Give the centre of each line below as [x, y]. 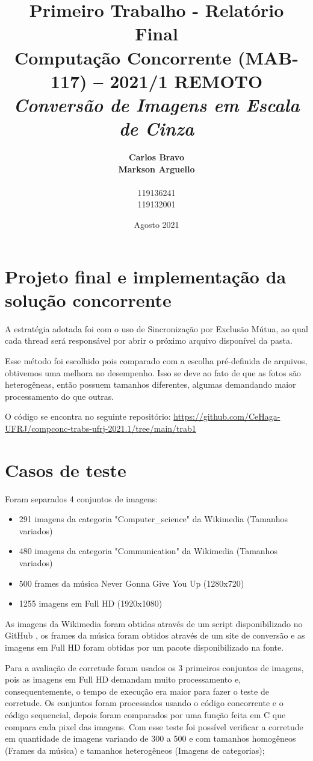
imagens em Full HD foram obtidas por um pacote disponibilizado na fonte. [144, 647]
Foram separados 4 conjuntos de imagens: [82, 498]
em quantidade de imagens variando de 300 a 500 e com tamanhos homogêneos [150, 738]
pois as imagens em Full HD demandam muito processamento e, [123, 679]
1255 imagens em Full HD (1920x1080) [91, 603]
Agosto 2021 [156, 225]
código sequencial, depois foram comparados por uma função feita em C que [145, 714]
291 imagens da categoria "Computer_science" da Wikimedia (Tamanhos [153, 519]
